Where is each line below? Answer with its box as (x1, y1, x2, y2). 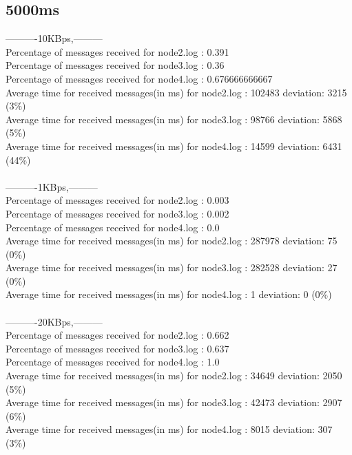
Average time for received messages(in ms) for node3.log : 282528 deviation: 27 (6, 260, 338, 275)
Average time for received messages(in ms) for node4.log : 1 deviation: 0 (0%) (6, 287, 332, 301)
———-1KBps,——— (6, 179, 98, 193)
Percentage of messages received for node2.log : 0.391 (6, 44, 229, 59)
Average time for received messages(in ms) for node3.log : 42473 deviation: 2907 (6, 395, 342, 410)
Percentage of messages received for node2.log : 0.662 (6, 328, 229, 342)
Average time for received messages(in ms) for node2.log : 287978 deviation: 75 (6, 233, 338, 248)
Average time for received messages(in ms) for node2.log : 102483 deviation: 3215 (6, 85, 347, 99)
